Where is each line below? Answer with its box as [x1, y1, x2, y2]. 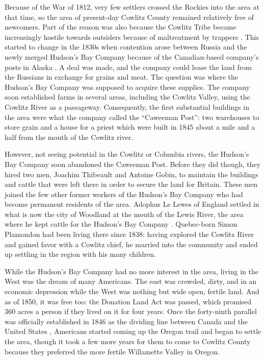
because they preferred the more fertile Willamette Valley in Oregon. [5, 346, 220, 356]
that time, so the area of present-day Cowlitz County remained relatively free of [5, 11, 254, 22]
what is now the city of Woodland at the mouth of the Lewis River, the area [5, 208, 244, 219]
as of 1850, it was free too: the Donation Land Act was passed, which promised [5, 296, 252, 306]
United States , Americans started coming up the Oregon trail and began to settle [5, 326, 261, 337]
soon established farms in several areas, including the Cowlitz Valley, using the [5, 91, 250, 102]
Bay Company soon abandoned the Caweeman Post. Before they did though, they [5, 158, 261, 169]
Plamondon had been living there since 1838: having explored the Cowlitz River [5, 229, 254, 239]
